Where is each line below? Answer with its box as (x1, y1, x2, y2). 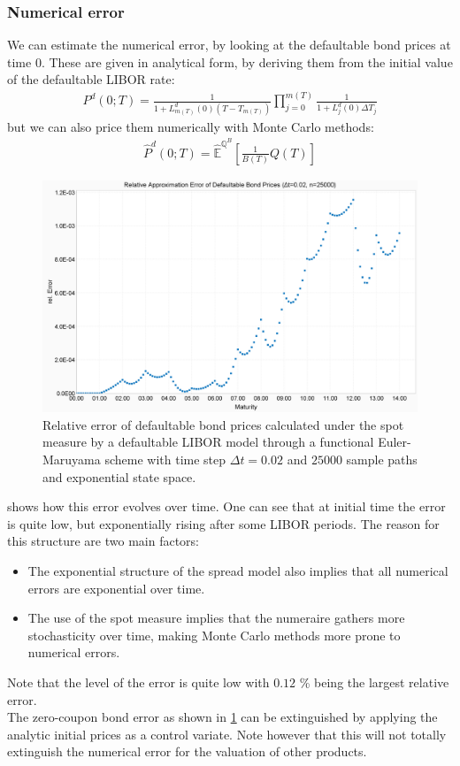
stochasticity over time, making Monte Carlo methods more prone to (27, 625, 401, 644)
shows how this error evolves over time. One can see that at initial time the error (7, 497, 446, 516)
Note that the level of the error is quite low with (7, 672, 270, 691)
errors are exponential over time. (27, 578, 205, 597)
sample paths (346, 449, 418, 468)
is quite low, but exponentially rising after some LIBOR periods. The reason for (7, 514, 440, 532)
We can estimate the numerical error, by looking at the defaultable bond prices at (7, 35, 451, 54)
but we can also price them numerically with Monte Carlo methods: (7, 117, 374, 135)
